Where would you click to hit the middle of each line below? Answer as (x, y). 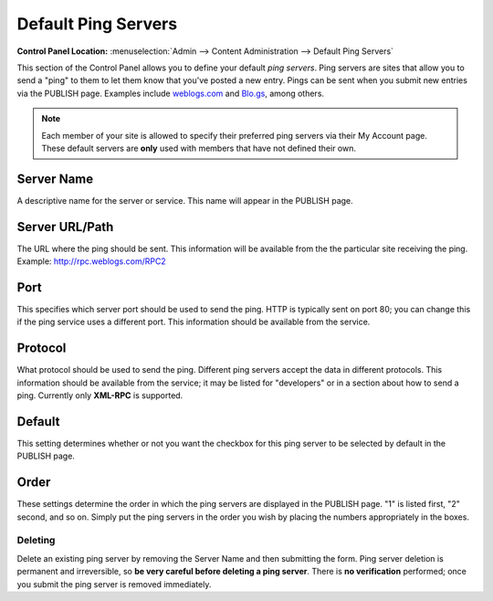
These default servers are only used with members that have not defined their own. (199, 148)
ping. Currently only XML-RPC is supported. (100, 395)
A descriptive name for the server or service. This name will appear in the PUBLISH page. (185, 200)
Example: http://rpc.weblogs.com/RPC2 (91, 261)
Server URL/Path (65, 227)
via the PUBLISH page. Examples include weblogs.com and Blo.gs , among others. (170, 93)
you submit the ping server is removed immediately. (114, 584)
